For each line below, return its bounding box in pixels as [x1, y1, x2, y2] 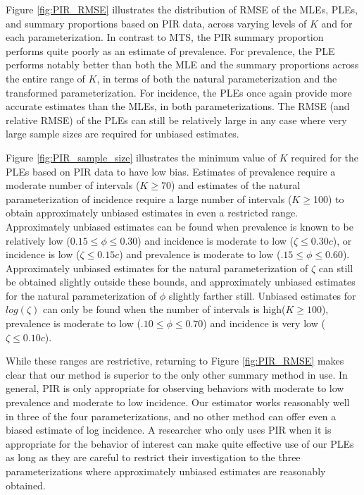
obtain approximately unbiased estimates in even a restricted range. [6, 205, 299, 220]
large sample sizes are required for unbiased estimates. [6, 126, 239, 141]
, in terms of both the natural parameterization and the [96, 71, 337, 85]
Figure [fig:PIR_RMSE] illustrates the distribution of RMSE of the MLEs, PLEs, [6, 2, 358, 16]
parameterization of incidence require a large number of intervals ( [6, 191, 292, 206]
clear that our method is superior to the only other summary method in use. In [6, 367, 348, 381]
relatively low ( [6, 233, 70, 248]
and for [321, 16, 353, 30]
